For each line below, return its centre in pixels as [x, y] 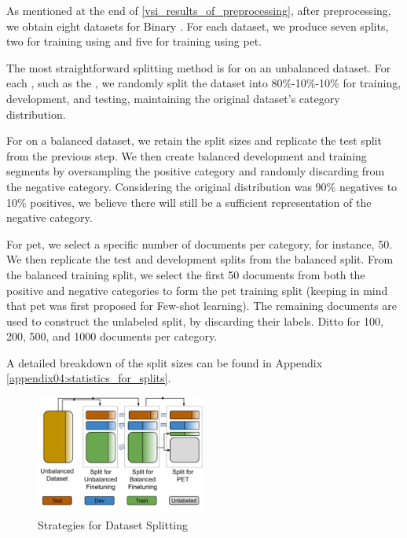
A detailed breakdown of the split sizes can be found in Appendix [165, 362]
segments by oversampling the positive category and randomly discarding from [196, 171]
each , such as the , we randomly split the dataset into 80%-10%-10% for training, [204, 83]
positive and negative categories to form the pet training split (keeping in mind [197, 290]
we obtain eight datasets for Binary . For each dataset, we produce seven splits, [198, 26]
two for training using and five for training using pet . [134, 41]
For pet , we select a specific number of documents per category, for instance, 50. [200, 243]
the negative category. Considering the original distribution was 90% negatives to [202, 186]
